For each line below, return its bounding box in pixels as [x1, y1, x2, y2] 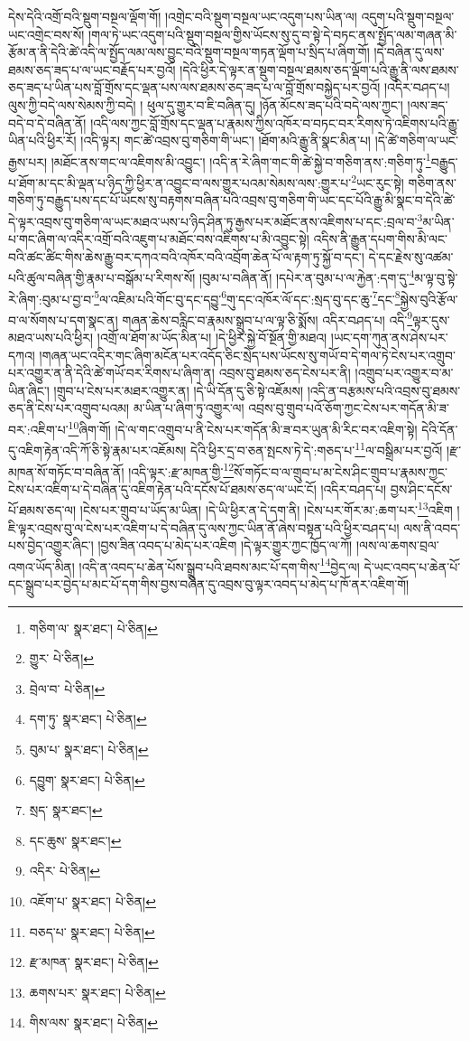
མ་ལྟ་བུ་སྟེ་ [414, 267, 458, 286]
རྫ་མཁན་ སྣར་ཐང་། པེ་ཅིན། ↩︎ [29, 952, 159, 971]
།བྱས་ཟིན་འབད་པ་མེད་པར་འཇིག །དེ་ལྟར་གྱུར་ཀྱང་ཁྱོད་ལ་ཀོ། [97, 536, 353, 555]
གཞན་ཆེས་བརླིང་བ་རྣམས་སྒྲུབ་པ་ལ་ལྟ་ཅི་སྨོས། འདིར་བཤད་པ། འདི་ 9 [122, 307, 413, 329]
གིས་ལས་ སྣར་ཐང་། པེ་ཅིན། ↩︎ [29, 1013, 158, 1032]
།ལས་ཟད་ [407, 95, 448, 114]
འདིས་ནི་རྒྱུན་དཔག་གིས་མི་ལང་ [313, 230, 447, 249]
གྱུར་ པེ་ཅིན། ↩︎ [29, 649, 94, 668]
